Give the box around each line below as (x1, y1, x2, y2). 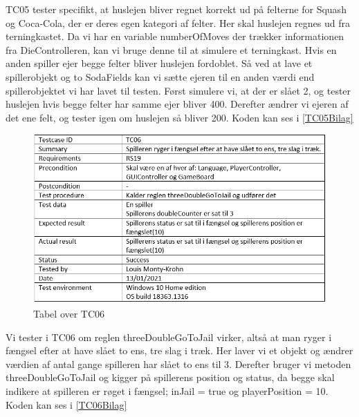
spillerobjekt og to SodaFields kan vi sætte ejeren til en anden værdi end (6, 69, 315, 84)
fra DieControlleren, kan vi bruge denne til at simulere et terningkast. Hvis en (6, 42, 337, 57)
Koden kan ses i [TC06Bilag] (6, 397, 127, 411)
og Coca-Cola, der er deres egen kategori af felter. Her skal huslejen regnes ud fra (6, 15, 350, 30)
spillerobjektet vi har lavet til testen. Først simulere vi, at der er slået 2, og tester (6, 83, 351, 97)
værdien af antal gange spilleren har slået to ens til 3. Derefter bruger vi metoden (6, 356, 351, 371)
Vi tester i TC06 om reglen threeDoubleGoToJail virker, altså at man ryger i (6, 329, 332, 344)
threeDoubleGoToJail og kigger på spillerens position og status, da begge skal (6, 370, 335, 385)
